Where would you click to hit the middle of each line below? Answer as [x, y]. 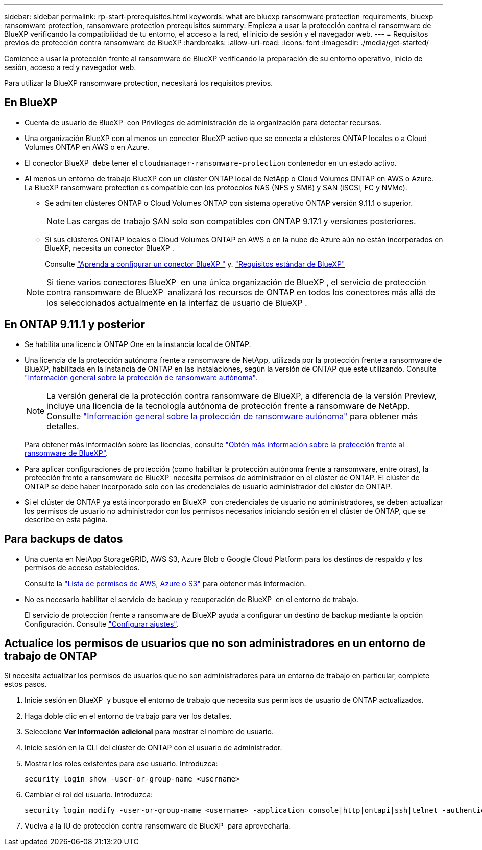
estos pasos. [26, 684]
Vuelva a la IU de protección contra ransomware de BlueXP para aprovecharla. [158, 826]
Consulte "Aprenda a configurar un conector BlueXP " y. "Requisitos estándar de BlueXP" [195, 264]
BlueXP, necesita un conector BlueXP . [110, 248]
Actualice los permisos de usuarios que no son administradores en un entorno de [215, 643]
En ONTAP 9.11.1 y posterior [75, 325]
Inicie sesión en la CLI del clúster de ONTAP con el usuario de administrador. [153, 748]
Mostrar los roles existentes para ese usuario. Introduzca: [121, 764]
